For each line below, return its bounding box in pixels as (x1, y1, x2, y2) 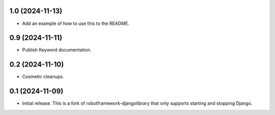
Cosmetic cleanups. (22, 74, 64, 80)
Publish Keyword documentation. (22, 47, 92, 53)
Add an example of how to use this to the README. (22, 20, 129, 26)
